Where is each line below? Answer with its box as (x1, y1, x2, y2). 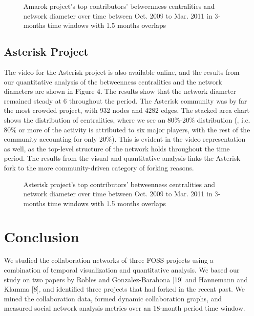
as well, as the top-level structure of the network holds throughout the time (4, 143, 230, 153)
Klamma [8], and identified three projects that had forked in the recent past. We (4, 284, 245, 294)
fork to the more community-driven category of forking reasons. (4, 162, 194, 172)
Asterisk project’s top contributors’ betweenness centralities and (23, 179, 215, 189)
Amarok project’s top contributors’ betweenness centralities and (23, 1, 215, 11)
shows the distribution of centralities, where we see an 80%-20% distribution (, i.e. (4, 114, 250, 125)
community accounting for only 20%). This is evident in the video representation (4, 134, 246, 144)
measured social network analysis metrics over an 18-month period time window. (4, 303, 245, 313)
